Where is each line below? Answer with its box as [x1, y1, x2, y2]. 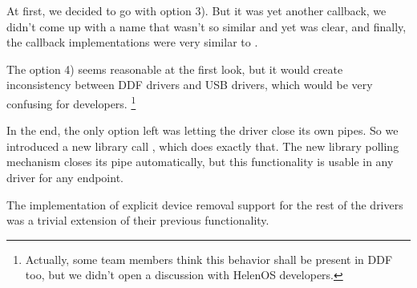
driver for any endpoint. [6, 169, 123, 185]
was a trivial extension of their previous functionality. [6, 212, 269, 229]
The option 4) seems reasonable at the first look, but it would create [6, 60, 343, 77]
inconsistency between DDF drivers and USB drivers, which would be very [6, 76, 373, 93]
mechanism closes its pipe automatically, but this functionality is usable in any [6, 153, 394, 170]
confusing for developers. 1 [6, 92, 136, 112]
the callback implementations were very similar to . [6, 34, 258, 51]
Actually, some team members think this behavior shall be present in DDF [25, 250, 393, 267]
